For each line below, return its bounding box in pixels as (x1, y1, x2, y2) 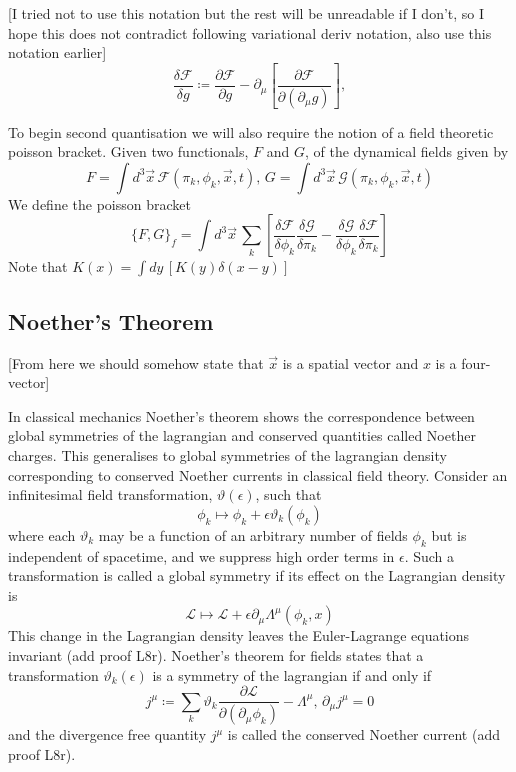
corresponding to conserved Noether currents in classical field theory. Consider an (8, 464, 508, 485)
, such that (255, 484, 322, 505)
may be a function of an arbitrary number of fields (98, 524, 408, 545)
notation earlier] (8, 42, 107, 63)
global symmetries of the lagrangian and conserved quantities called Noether (8, 425, 476, 446)
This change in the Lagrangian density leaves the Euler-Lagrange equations (8, 625, 470, 646)
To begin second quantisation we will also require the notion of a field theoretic (8, 121, 494, 142)
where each (8, 524, 76, 545)
